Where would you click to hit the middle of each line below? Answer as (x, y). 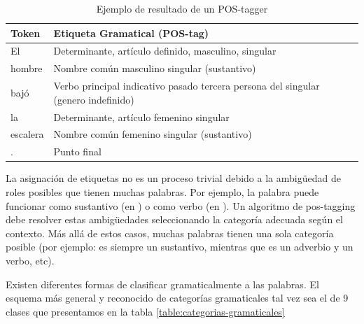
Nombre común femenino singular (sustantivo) (153, 134)
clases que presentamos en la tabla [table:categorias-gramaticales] (145, 311)
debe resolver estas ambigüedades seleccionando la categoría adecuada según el (174, 219)
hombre (27, 68)
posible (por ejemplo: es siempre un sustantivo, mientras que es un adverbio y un (180, 247)
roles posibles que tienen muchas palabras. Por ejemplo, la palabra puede (162, 191)
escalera (27, 134)
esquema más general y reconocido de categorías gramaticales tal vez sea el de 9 (177, 298)
